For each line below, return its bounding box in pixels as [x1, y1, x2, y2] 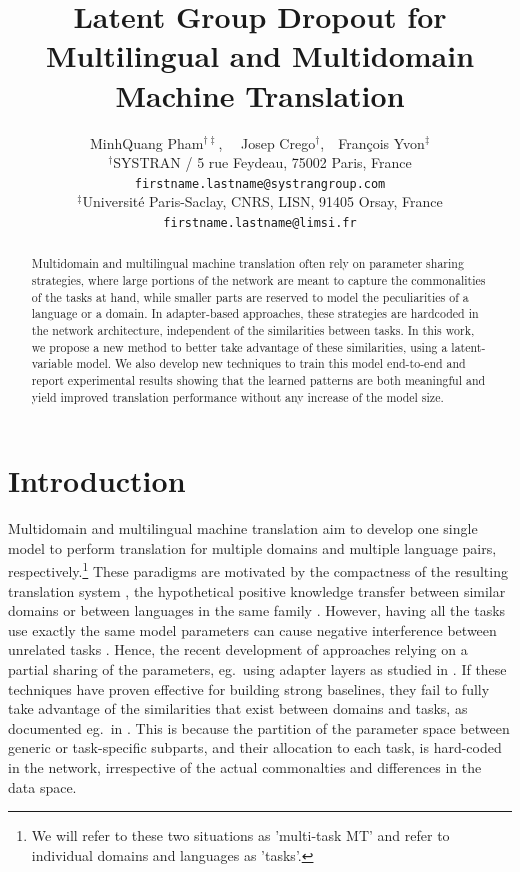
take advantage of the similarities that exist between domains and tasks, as [8, 698, 468, 719]
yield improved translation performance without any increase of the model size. [31, 388, 444, 405]
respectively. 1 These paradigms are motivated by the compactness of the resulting [8, 558, 508, 582]
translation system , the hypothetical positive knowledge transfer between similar [8, 580, 506, 601]
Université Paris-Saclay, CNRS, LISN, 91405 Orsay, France [82, 191, 443, 212]
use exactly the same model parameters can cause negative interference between [8, 619, 497, 640]
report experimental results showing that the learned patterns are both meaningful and [31, 371, 486, 388]
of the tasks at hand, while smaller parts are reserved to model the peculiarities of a [31, 288, 469, 305]
